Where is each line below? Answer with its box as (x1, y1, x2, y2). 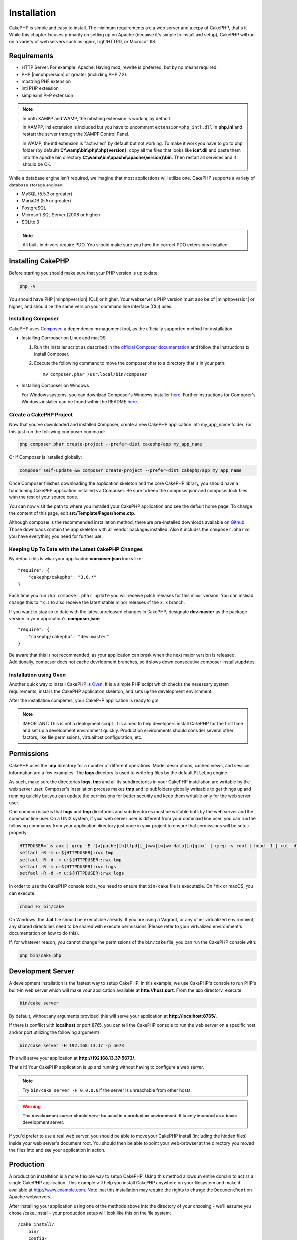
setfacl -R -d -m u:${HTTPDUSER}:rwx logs (19, 870, 124, 876)
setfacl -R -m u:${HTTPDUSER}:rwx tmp (19, 850, 114, 856)
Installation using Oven (9, 671, 66, 678)
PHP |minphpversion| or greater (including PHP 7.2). (21, 71, 128, 77)
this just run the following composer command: (9, 428, 105, 434)
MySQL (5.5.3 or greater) (21, 191, 73, 197)
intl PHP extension (21, 85, 59, 91)
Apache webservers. (9, 1194, 52, 1200)
